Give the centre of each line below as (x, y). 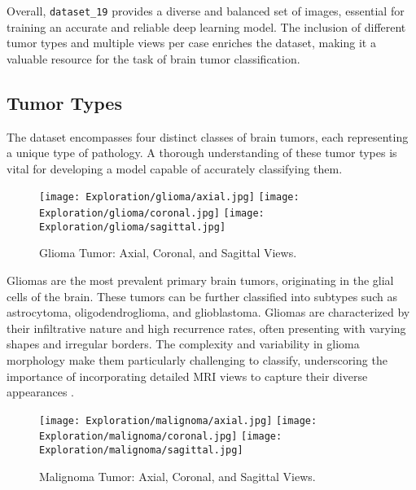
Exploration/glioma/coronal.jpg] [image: (152, 214)
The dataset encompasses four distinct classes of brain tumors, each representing (208, 136)
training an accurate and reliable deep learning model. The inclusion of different (206, 26)
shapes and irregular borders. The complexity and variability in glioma (183, 344)
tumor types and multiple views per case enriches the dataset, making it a (191, 43)
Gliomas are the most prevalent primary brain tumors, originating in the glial (200, 280)
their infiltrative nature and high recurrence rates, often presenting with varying (206, 328)
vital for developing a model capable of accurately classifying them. (175, 168)
